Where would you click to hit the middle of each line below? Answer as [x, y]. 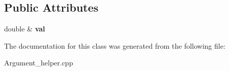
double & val [25, 29]
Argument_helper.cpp [39, 63]
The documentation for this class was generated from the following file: [115, 45]
